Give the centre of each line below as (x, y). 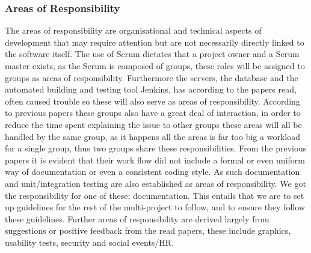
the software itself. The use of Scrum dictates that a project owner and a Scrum (152, 54)
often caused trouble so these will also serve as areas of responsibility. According (152, 101)
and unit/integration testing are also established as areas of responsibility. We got (155, 183)
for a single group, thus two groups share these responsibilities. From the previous (156, 148)
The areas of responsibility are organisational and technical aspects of (133, 30)
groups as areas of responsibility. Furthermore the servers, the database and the (152, 77)
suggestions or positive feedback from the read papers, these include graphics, (148, 230)
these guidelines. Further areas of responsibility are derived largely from (137, 218)
